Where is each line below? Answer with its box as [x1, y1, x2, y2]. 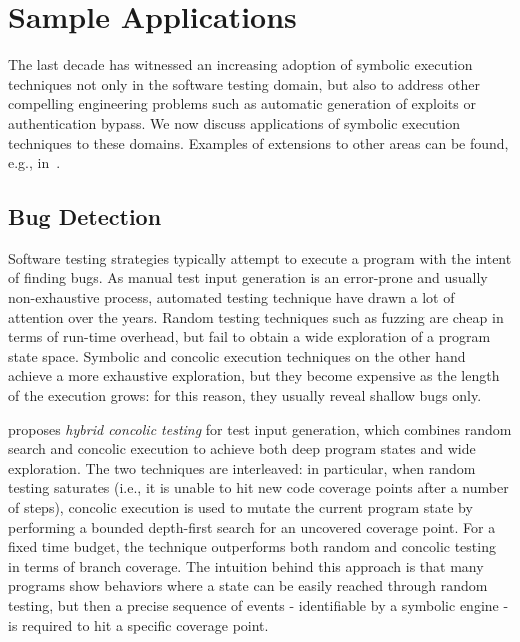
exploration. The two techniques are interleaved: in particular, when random [8, 457, 476, 478]
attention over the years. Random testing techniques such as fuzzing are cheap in [8, 306, 504, 327]
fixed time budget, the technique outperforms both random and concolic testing [8, 536, 496, 557]
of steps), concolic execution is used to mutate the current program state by [8, 497, 473, 518]
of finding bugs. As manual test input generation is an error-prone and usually [8, 267, 488, 288]
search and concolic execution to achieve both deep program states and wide [8, 438, 476, 459]
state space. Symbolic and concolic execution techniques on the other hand [8, 345, 466, 366]
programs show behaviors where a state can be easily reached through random [8, 575, 488, 596]
